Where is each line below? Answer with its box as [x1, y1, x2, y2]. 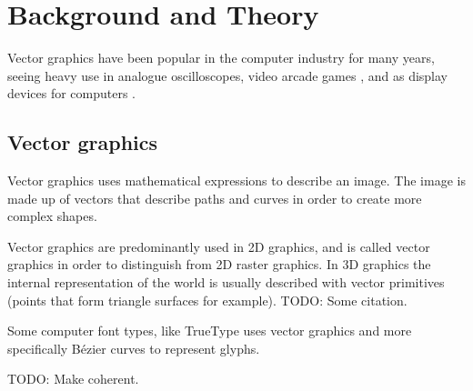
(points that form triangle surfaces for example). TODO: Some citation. [7, 290, 408, 309]
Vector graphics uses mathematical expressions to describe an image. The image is [7, 171, 466, 190]
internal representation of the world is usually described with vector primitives [7, 273, 445, 292]
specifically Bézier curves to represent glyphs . [7, 338, 260, 357]
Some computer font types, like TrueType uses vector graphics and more [7, 321, 412, 340]
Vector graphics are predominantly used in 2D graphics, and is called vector [7, 236, 430, 256]
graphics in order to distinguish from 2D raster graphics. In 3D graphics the [7, 255, 431, 274]
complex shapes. [7, 206, 97, 226]
